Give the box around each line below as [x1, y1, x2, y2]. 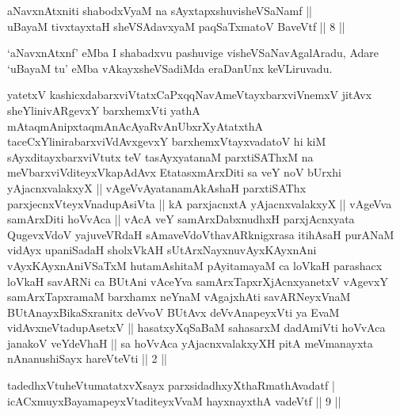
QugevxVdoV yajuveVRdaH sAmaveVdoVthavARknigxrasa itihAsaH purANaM [7, 226, 394, 242]
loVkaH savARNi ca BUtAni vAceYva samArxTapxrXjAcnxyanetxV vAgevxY [7, 272, 388, 289]
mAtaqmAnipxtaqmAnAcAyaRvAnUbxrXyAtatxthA [7, 117, 264, 134]
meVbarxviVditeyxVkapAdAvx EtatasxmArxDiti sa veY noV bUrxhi [7, 164, 341, 181]
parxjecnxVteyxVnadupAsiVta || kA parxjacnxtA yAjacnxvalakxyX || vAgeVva [7, 195, 392, 211]
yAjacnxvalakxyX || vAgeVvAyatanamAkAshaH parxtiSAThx [7, 179, 307, 196]
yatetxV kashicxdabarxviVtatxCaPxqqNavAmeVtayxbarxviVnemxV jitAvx [7, 86, 372, 103]
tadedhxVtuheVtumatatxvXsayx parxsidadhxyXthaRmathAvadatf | [7, 377, 335, 394]
